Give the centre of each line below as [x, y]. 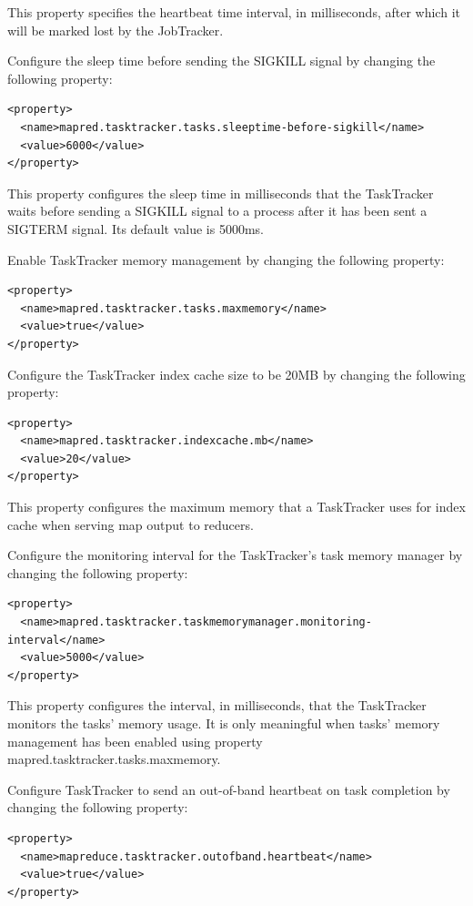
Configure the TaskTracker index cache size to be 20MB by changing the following [236, 374]
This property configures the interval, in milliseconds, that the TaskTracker [217, 705]
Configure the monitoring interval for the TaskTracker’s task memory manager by [235, 555]
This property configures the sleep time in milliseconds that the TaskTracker [221, 193]
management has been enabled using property [135, 741]
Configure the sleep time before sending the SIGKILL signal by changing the [221, 61]
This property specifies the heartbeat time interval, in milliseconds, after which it [234, 12]
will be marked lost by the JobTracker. [116, 30]
